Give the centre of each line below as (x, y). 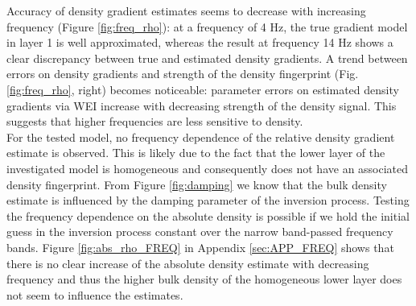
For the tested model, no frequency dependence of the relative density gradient (201, 136)
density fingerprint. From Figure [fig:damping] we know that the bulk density (197, 184)
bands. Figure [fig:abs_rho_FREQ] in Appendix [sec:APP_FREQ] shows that (200, 247)
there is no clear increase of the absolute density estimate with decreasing (188, 263)
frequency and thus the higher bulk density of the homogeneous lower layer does (204, 279)
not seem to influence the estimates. (95, 294)
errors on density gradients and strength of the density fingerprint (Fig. (183, 74)
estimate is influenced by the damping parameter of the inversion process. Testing (208, 200)
